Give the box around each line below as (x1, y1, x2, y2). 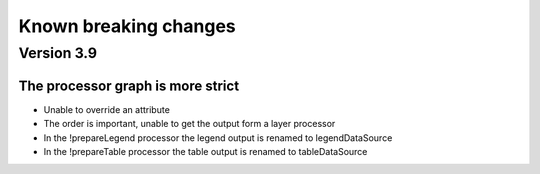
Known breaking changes (18, 15, 237, 37)
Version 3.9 (18, 44, 98, 62)
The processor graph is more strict (18, 77, 240, 94)
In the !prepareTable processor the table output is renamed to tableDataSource (43, 145, 368, 157)
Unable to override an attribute (43, 103, 170, 115)
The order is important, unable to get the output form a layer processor (43, 118, 336, 130)
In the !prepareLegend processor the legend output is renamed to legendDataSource (43, 131, 393, 144)
